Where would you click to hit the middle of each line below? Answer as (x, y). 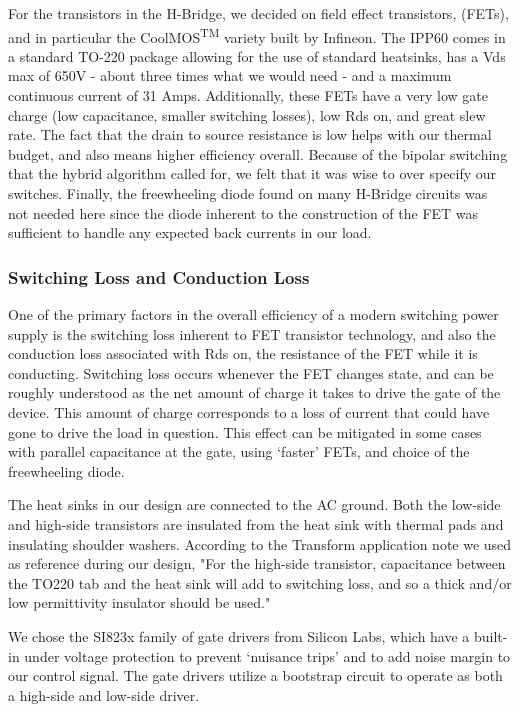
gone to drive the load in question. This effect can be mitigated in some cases (245, 431)
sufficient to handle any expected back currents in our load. (190, 232)
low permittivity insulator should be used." (139, 602)
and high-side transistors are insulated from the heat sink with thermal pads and (256, 523)
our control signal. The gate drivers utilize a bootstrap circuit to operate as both (255, 675)
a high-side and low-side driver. (104, 694)
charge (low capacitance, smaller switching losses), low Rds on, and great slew (247, 114)
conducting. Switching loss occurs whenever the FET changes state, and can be (251, 372)
